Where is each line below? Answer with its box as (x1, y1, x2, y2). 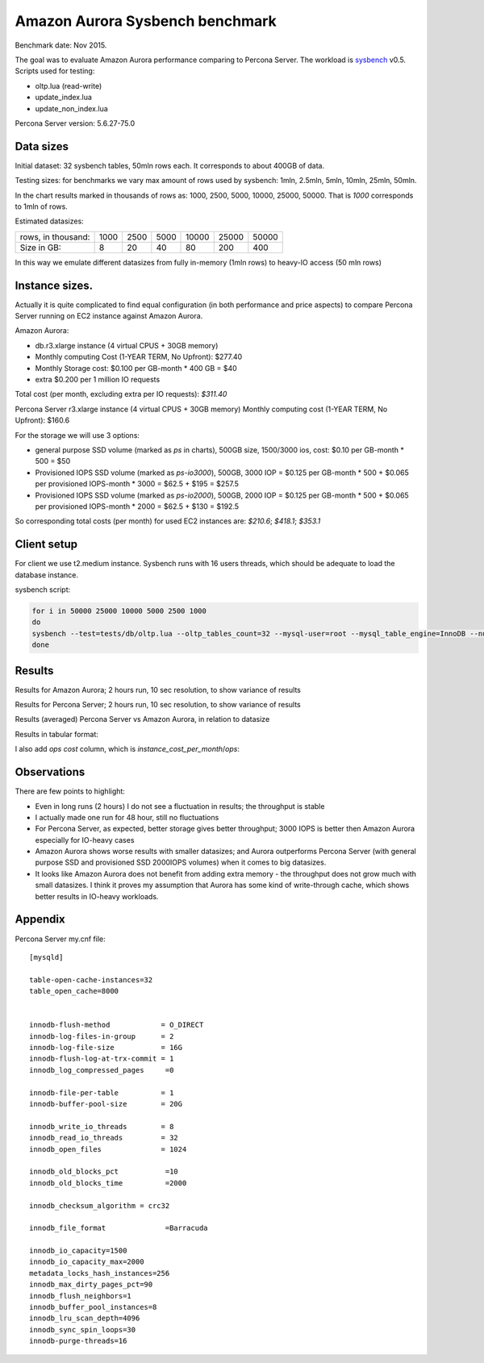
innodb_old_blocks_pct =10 (29, 1167, 179, 1177)
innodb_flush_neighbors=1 (29, 1291, 132, 1300)
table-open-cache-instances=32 (29, 975, 153, 984)
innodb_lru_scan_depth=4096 (29, 1314, 140, 1323)
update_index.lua (35, 93, 93, 102)
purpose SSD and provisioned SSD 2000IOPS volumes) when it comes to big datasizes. (35, 857, 327, 867)
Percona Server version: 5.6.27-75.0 (15, 118, 136, 128)
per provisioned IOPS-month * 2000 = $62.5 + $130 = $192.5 (35, 501, 240, 511)
